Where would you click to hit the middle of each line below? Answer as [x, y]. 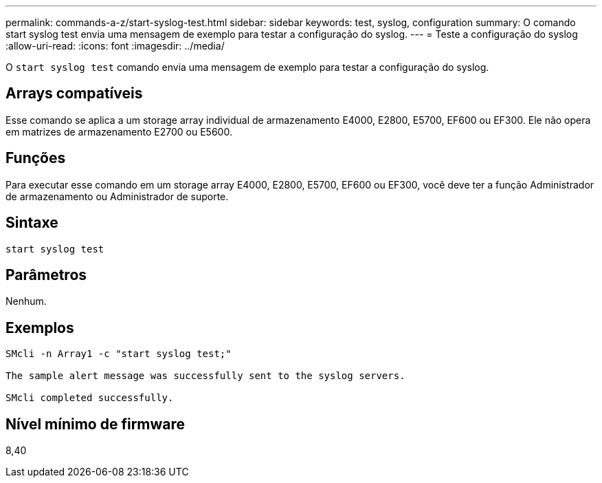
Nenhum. [26, 301]
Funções [36, 158]
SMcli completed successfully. [90, 398]
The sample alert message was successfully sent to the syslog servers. [205, 376]
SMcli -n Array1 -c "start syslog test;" [119, 354]
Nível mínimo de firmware [96, 424]
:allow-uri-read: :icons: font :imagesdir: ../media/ [115, 46]
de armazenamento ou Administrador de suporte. [117, 196]
